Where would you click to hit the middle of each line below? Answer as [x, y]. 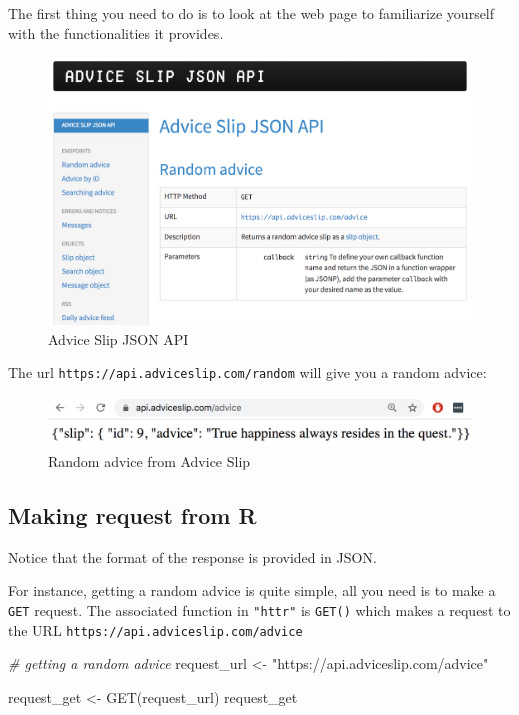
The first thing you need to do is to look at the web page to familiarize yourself [251, 13]
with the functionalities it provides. [116, 32]
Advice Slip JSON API [118, 338]
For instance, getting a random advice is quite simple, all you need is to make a [252, 590]
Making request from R [132, 514]
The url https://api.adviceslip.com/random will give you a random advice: [247, 372]
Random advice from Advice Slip [149, 460]
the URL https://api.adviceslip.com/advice [155, 629]
